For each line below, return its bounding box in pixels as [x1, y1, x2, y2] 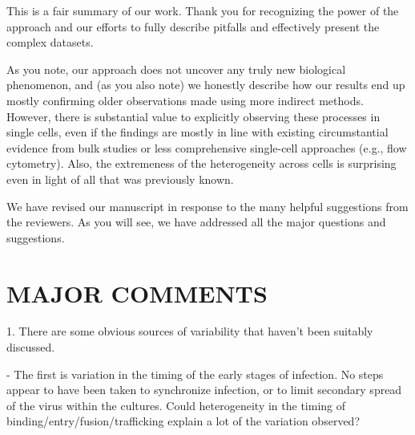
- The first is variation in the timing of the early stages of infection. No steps [6, 365, 384, 382]
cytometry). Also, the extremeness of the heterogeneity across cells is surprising [6, 155, 397, 172]
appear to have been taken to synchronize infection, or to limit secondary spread [6, 381, 402, 398]
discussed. [6, 339, 55, 356]
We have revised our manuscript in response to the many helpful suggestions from [6, 197, 409, 214]
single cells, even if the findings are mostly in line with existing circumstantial [6, 124, 389, 140]
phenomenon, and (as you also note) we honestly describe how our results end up [6, 76, 405, 93]
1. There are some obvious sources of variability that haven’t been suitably [6, 323, 373, 339]
